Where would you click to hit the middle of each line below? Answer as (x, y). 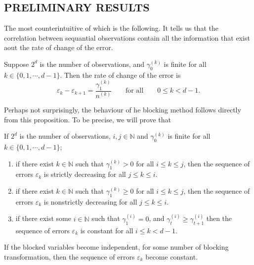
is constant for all (107, 230)
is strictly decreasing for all (85, 174)
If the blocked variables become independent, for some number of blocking (116, 247)
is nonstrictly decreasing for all (90, 201)
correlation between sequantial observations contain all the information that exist (127, 37)
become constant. (172, 256)
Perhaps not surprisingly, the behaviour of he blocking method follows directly (123, 109)
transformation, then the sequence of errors (69, 256)
